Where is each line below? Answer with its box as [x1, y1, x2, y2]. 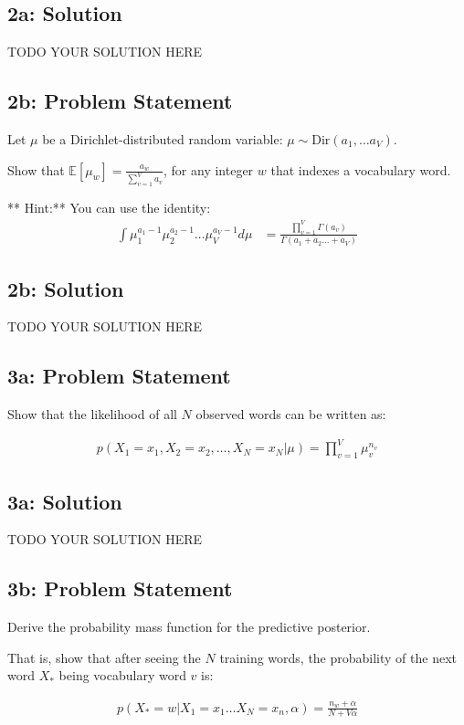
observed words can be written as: [195, 405, 386, 424]
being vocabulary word [58, 666, 186, 685]
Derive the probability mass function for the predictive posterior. [7, 617, 371, 636]
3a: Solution [7, 487, 122, 515]
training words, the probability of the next [219, 647, 458, 667]
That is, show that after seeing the [7, 647, 201, 667]
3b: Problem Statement [7, 574, 233, 603]
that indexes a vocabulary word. [270, 160, 451, 179]
